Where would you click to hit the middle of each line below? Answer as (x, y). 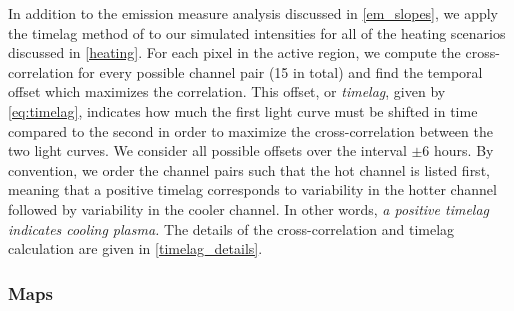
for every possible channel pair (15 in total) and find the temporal (280, 71)
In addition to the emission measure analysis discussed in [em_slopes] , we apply (253, 13)
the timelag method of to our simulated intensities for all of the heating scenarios (257, 32)
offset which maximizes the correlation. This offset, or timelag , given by (227, 91)
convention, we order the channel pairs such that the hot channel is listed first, (249, 169)
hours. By (464, 150)
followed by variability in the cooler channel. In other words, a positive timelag (248, 208)
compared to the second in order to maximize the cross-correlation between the (250, 130)
